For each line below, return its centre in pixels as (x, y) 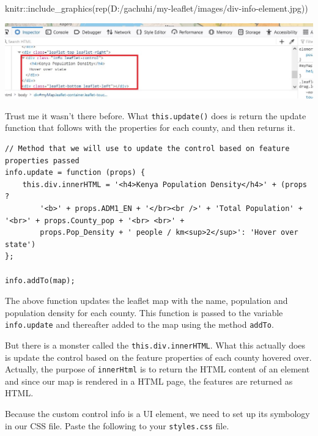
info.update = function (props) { (75, 173)
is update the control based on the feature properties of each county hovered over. (158, 357)
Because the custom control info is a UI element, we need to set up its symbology (157, 414)
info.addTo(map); (40, 280)
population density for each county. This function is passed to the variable (144, 312)
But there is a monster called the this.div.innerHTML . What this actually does (155, 345)
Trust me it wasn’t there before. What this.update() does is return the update (156, 115)
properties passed (42, 161)
